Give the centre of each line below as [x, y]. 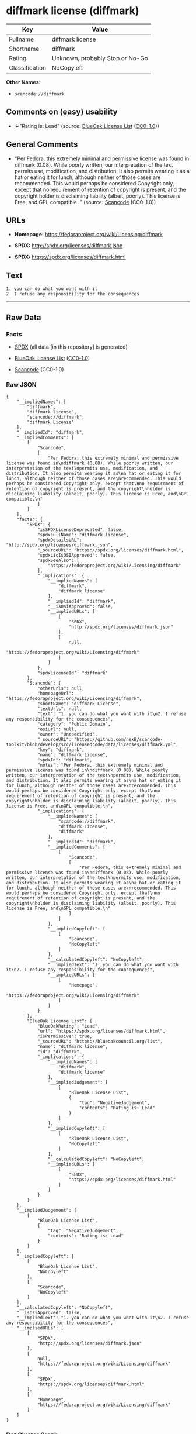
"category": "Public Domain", [74, 724]
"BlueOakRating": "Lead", [69, 1026]
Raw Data [24, 317]
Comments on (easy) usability [62, 112]
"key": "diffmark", [61, 750]
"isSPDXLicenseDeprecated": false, [80, 530]
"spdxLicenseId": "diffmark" [73, 673]
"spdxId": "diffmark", [65, 760]
